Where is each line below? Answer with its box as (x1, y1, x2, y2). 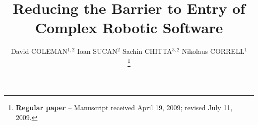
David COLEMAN (10, 46, 68, 56)
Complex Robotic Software (35, 17, 223, 38)
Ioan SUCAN (77, 46, 118, 56)
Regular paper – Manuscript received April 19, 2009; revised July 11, (15, 102, 233, 113)
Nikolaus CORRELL (182, 46, 245, 56)
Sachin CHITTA (122, 46, 172, 56)
